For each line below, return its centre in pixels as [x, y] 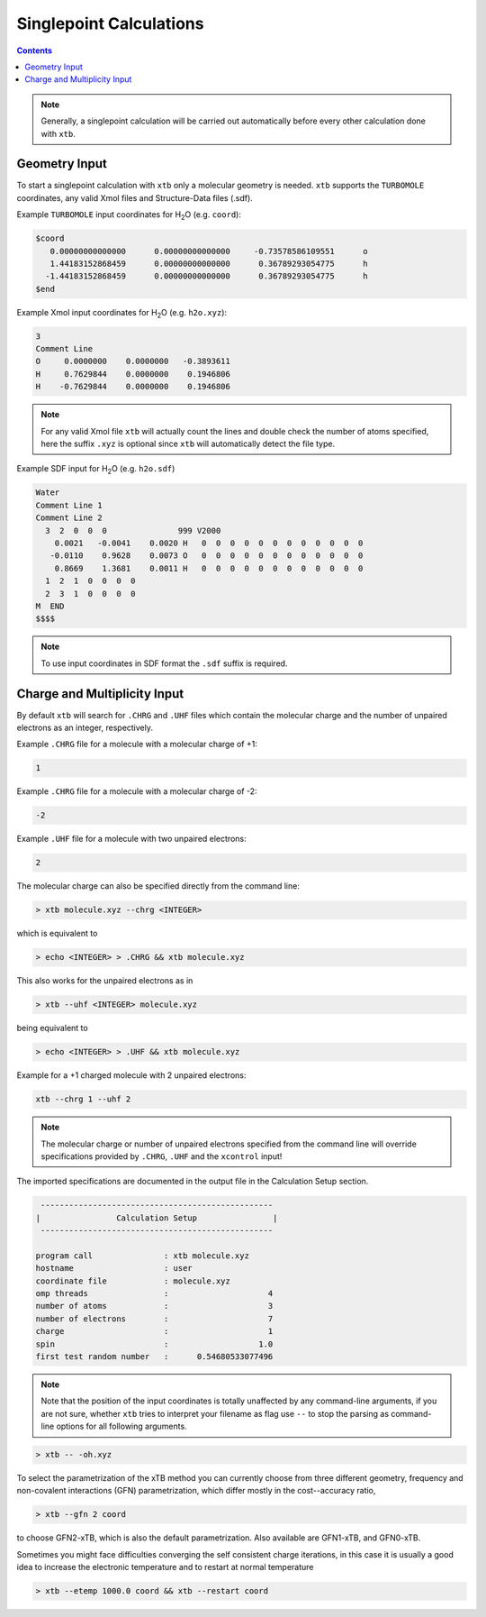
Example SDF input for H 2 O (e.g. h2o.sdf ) [96, 470]
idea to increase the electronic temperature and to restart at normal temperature [165, 1567]
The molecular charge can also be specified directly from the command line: [158, 886]
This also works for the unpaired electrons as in [105, 981]
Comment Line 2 [69, 518]
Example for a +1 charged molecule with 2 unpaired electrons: [131, 1075]
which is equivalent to [57, 934]
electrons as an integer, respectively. [85, 727]
